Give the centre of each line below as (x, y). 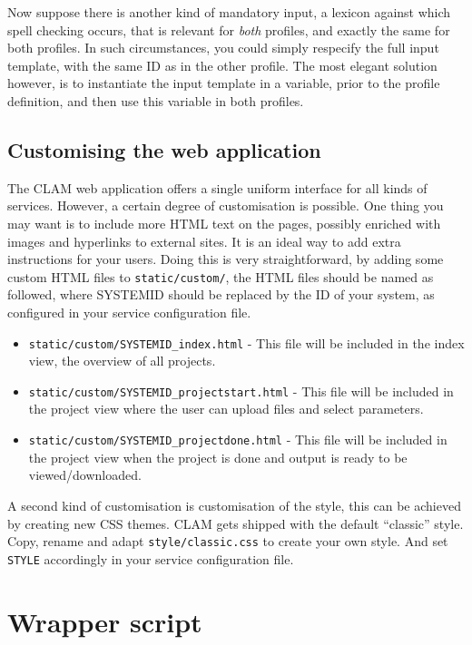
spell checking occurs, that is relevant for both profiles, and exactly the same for (229, 29)
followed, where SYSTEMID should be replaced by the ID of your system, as (221, 294)
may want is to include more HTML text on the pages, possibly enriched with (224, 223)
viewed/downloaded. (85, 475)
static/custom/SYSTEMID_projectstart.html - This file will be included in (241, 391)
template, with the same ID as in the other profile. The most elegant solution (222, 65)
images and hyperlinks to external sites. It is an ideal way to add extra (204, 241)
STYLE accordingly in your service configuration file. (151, 558)
